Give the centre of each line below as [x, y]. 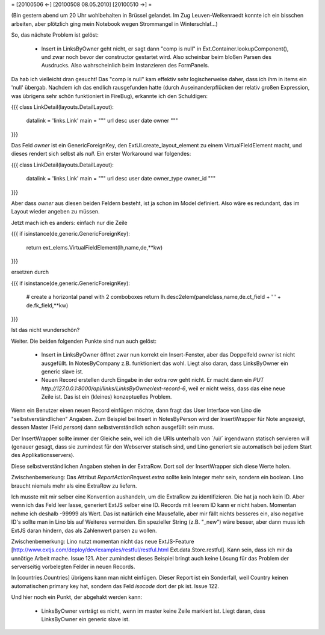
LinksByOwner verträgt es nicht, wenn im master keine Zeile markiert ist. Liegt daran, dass [153, 611]
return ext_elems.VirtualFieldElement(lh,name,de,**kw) [94, 247]
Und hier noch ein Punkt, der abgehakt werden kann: [77, 597]
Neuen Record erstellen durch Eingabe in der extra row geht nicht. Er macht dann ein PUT [153, 380]
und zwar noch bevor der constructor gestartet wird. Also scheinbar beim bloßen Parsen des [156, 57]
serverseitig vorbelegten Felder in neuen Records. [73, 567]
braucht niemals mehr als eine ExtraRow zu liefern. [74, 486]
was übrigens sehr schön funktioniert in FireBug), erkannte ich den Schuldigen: [109, 96]
